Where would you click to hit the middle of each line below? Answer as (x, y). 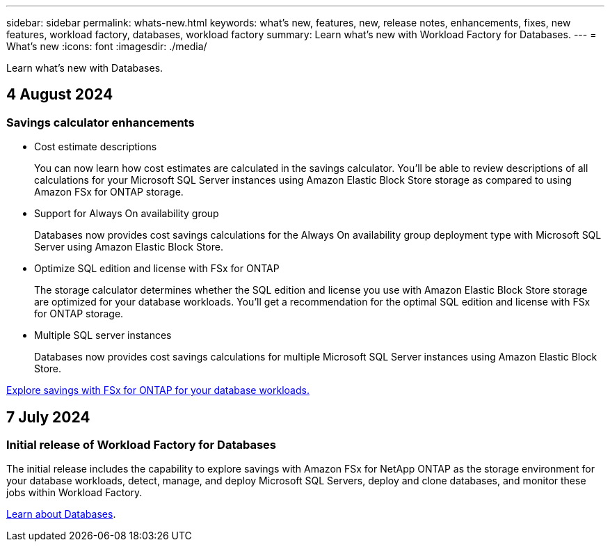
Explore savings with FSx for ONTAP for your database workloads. (158, 390)
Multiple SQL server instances (103, 335)
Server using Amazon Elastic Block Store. (129, 247)
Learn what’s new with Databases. (85, 68)
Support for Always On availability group (127, 214)
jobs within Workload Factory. (74, 493)
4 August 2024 (60, 95)
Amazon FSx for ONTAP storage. (109, 192)
